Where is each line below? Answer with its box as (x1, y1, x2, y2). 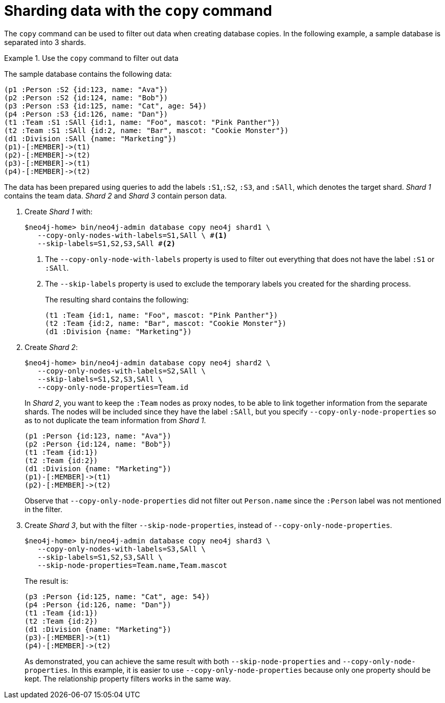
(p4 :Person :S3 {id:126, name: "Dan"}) (4, 109, 168, 118)
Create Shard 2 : (25, 342, 78, 351)
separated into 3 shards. (4, 37, 86, 47)
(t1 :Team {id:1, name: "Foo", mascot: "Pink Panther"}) (45, 311, 278, 319)
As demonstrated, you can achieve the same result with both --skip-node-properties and (25, 656, 341, 666)
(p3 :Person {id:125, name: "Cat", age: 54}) (25, 592, 210, 601)
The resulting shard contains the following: (45, 295, 189, 304)
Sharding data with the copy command (4, 2, 272, 19)
